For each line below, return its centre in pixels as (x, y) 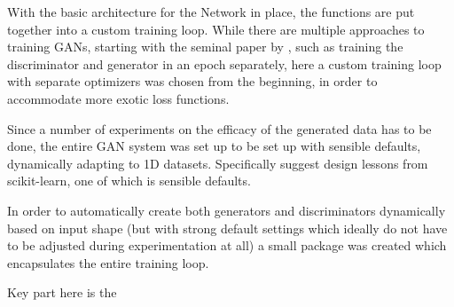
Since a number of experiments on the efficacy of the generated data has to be (219, 128)
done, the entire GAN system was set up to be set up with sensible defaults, (214, 146)
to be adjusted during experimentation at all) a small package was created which (227, 245)
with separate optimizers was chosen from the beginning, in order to (192, 81)
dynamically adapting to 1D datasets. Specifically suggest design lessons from (218, 163)
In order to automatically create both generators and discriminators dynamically (227, 210)
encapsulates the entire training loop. (108, 262)
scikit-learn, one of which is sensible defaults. (129, 181)
